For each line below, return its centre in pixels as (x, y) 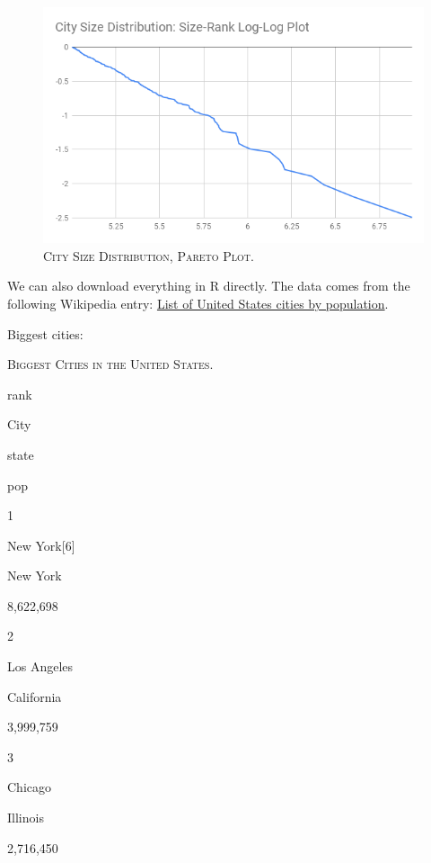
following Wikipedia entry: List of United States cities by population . (198, 303)
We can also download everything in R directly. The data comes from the (209, 286)
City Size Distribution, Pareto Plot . (149, 255)
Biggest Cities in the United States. (110, 364)
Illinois (26, 818)
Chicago (29, 787)
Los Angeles (40, 666)
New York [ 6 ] (41, 545)
